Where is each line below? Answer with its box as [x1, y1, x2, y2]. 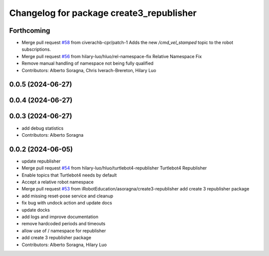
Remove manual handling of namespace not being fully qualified [21, 60, 154, 67]
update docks [21, 207, 50, 213]
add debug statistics [21, 125, 64, 131]
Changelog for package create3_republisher [9, 7, 197, 18]
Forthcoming [9, 26, 50, 35]
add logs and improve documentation [21, 214, 99, 220]
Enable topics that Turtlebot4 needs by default [21, 172, 117, 178]
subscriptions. [21, 46, 51, 52]
